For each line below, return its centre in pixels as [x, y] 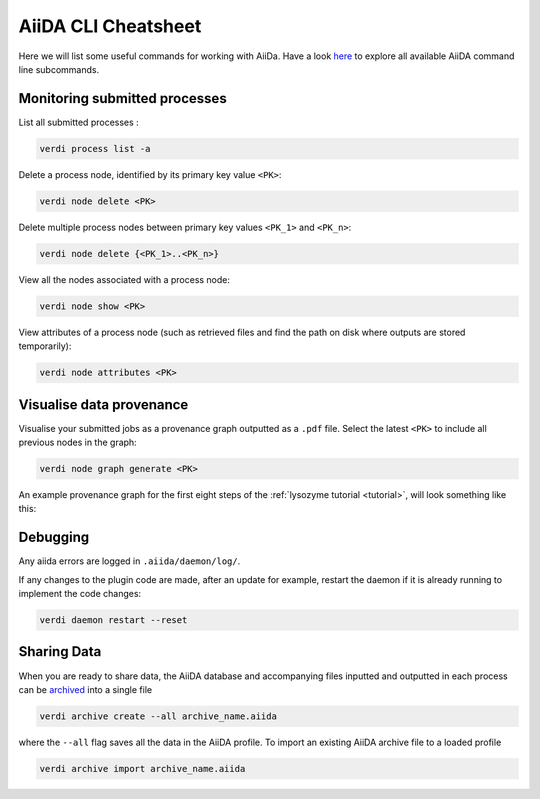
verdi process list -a [95, 148]
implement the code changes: [80, 594]
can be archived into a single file [85, 689]
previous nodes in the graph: [77, 442]
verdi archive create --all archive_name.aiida [158, 716]
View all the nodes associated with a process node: [124, 279]
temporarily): [45, 346]
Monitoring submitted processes [122, 98]
